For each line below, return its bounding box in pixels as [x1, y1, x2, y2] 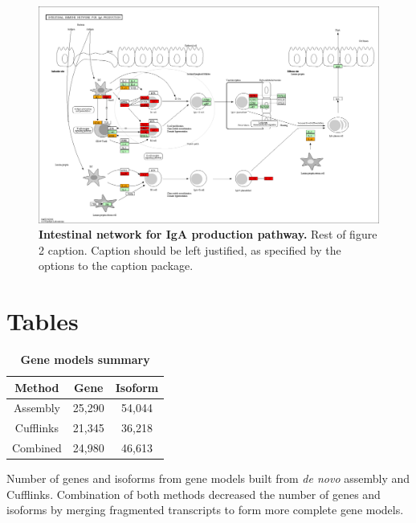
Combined [12, 439, 62, 456]
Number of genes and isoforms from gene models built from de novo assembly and [6, 470, 410, 487]
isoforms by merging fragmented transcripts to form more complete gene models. [6, 501, 404, 518]
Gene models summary [20, 351, 150, 368]
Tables [6, 304, 79, 337]
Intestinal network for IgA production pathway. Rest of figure [39, 226, 377, 243]
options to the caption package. [39, 257, 194, 274]
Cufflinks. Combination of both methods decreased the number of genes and [6, 485, 381, 502]
